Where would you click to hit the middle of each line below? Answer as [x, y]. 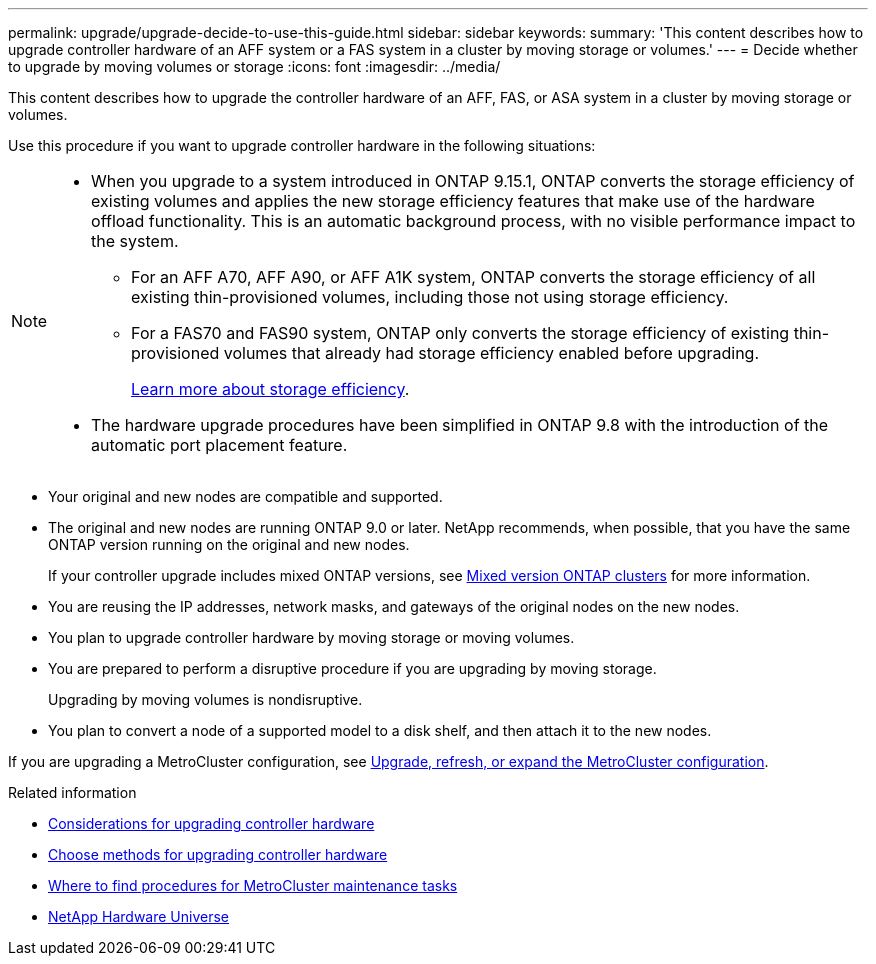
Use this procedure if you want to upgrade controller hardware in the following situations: [302, 145]
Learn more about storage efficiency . [270, 389]
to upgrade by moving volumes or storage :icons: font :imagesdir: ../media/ [254, 66]
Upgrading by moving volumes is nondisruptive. [205, 699]
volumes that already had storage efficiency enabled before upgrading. [491, 353]
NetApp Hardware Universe [139, 916]
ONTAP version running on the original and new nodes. [229, 544]
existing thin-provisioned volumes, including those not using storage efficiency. [430, 297]
